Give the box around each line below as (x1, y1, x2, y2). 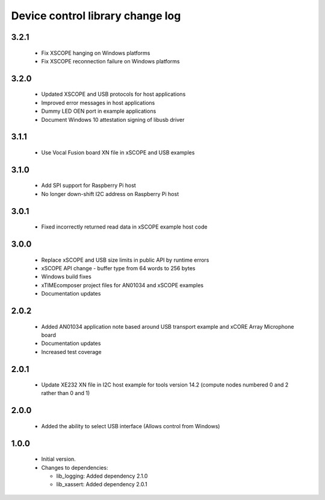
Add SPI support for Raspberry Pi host (41, 182, 137, 189)
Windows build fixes (41, 273, 91, 280)
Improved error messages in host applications (41, 99, 155, 106)
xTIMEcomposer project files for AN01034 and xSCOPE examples (41, 281, 204, 289)
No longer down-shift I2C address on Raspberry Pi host (41, 190, 179, 197)
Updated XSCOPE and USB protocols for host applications (41, 90, 186, 98)
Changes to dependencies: (41, 464, 108, 471)
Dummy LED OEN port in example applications (41, 107, 156, 115)
